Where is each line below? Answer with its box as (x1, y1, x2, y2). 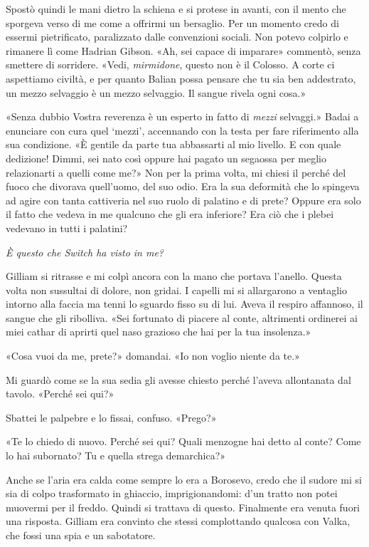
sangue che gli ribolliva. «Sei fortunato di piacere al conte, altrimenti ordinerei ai (6, 310, 358, 325)
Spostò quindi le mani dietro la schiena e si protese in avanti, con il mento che (6, 1, 346, 16)
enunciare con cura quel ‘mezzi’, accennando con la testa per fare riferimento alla (6, 123, 359, 137)
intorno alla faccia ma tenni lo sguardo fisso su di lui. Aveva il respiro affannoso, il (6, 296, 363, 311)
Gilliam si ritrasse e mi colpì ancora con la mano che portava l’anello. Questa (6, 269, 342, 283)
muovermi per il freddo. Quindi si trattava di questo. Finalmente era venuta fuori (6, 499, 360, 514)
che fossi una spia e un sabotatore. (6, 528, 156, 542)
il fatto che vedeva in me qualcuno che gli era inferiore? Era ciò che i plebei (6, 207, 334, 222)
